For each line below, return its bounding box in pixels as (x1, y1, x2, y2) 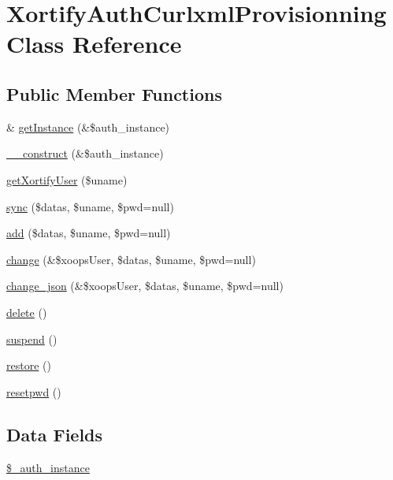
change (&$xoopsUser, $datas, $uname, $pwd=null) (6, 251, 256, 267)
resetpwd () (6, 383, 61, 400)
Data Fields (6, 422, 103, 446)
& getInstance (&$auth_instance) (6, 118, 170, 135)
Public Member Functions (6, 81, 222, 106)
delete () (6, 303, 47, 320)
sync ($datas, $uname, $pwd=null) (6, 198, 174, 214)
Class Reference (6, 28, 182, 60)
